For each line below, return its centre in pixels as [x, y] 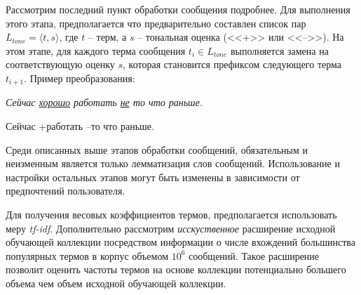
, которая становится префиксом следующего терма [232, 64]
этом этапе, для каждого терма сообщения [96, 50]
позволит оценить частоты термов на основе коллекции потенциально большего [176, 269]
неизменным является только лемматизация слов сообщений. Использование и [173, 163]
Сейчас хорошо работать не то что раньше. [104, 102]
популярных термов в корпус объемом [87, 255]
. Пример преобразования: [80, 78]
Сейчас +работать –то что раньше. [80, 126]
